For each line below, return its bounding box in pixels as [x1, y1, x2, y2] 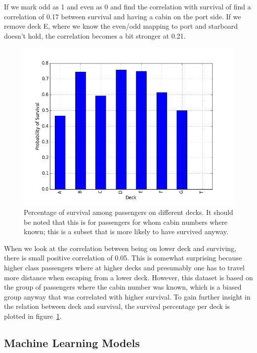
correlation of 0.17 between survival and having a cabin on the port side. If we [4, 11, 241, 21]
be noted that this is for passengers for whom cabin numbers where [24, 216, 228, 227]
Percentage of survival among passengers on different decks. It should [24, 206, 233, 217]
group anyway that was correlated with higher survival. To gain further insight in [4, 291, 251, 302]
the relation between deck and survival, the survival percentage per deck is [4, 301, 230, 311]
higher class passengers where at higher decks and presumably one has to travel [4, 262, 245, 272]
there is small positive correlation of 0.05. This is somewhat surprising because [4, 252, 242, 263]
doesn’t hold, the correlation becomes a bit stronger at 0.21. [4, 30, 186, 41]
